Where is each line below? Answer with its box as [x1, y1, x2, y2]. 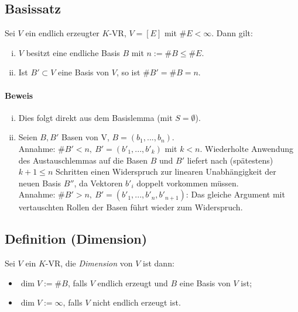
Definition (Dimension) [5, 230, 148, 248]
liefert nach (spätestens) [187, 154, 273, 166]
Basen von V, [61, 131, 109, 143]
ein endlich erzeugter [25, 27, 100, 39]
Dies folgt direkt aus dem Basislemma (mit [18, 111, 173, 123]
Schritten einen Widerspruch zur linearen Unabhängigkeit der [55, 165, 276, 178]
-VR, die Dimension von [45, 257, 133, 269]
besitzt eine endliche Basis [26, 46, 120, 58]
